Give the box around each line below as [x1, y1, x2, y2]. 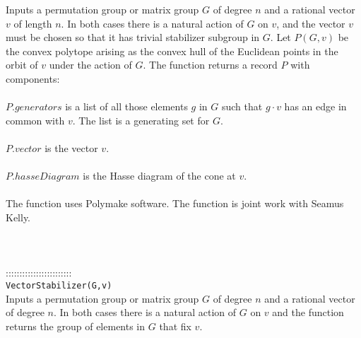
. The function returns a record [143, 57, 278, 72]
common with [6, 112, 65, 127]
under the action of [49, 57, 132, 72]
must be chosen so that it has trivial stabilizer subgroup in [6, 30, 260, 45]
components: [6, 71, 60, 86]
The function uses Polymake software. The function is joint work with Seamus [6, 196, 344, 211]
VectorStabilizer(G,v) [6, 280, 112, 291]
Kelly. [6, 209, 31, 224]
